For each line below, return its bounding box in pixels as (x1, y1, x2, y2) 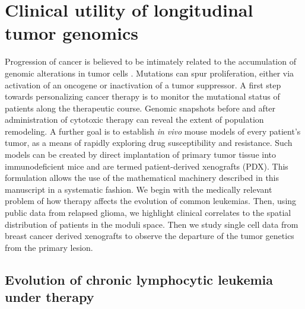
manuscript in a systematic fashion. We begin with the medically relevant (5, 183, 272, 195)
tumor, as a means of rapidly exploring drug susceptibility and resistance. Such (5, 136, 293, 149)
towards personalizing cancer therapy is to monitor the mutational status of (5, 90, 280, 103)
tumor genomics (5, 21, 138, 45)
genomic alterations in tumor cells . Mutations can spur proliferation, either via (5, 66, 294, 79)
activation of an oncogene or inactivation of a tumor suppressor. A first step (5, 78, 281, 91)
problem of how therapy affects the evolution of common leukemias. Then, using (5, 195, 297, 207)
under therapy (5, 288, 94, 306)
